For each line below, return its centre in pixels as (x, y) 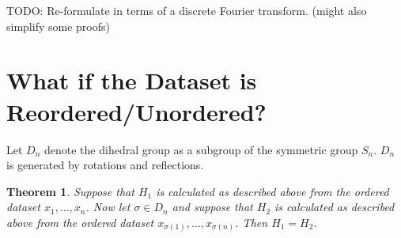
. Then (252, 222)
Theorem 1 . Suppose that (70, 191)
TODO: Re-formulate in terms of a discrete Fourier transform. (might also (187, 10)
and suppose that (212, 207)
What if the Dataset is (132, 80)
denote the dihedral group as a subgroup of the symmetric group (201, 149)
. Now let (108, 207)
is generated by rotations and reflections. (105, 165)
